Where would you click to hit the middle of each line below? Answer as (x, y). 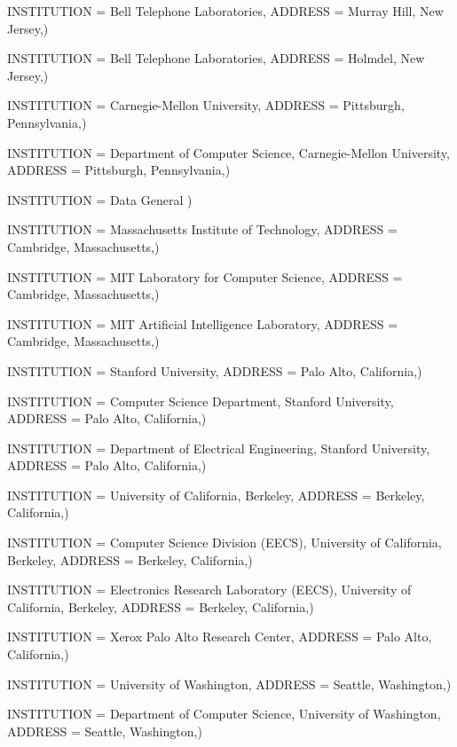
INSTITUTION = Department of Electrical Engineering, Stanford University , (219, 448)
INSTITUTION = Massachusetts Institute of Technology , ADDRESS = (202, 229)
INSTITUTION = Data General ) (100, 199)
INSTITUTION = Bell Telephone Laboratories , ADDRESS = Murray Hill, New (225, 11)
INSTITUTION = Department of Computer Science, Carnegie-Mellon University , (228, 152)
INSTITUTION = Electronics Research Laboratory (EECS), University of (209, 590)
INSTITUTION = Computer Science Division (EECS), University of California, (225, 543)
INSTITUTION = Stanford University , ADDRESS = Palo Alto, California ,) (215, 370)
